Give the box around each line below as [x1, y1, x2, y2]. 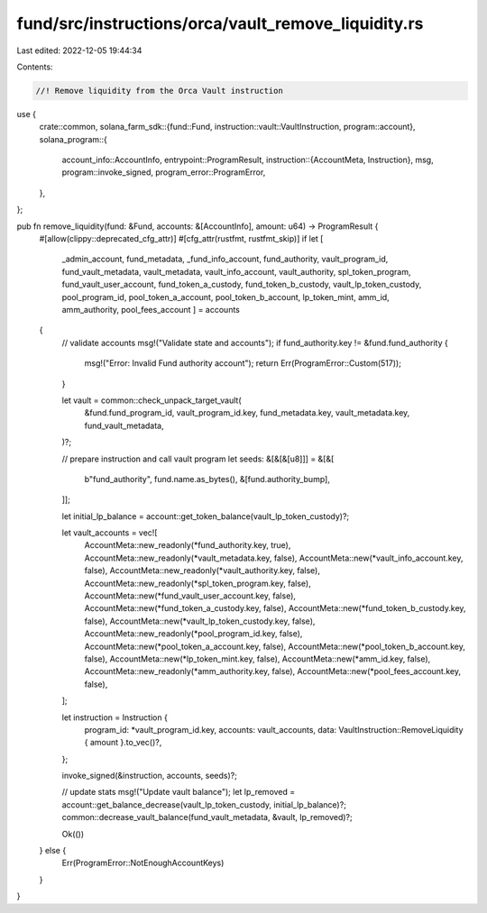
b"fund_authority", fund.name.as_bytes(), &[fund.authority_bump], [84, 473, 331, 484]
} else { [39, 845, 67, 856]
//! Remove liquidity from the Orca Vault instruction [35, 86, 283, 96]
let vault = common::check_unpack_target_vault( [61, 395, 243, 406]
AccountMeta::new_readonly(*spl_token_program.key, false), [84, 578, 311, 589]
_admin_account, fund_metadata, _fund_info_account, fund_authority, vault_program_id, [61, 253, 389, 265]
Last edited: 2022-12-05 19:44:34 [16, 45, 142, 56]
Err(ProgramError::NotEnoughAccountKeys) [61, 857, 225, 869]
